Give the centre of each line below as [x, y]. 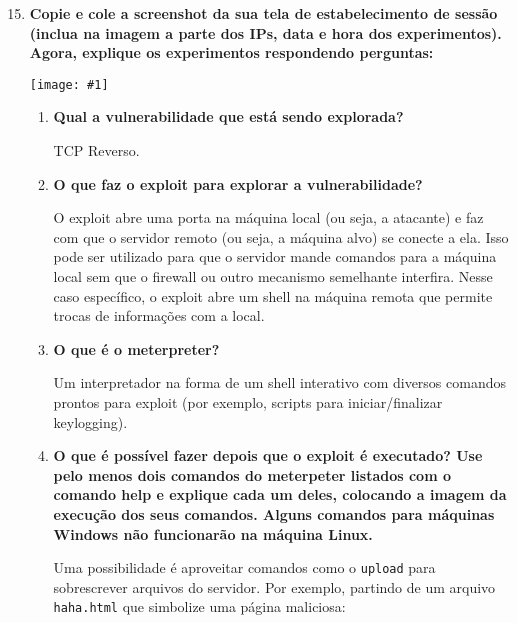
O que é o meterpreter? [136, 348]
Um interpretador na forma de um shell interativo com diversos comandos [280, 382]
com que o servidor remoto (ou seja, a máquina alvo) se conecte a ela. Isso [281, 236]
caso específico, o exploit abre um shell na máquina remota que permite [273, 295]
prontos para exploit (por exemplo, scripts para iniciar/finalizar [248, 401]
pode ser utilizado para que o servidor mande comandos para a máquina [275, 256]
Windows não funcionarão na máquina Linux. [213, 533]
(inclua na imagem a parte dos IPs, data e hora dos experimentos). [265, 32]
